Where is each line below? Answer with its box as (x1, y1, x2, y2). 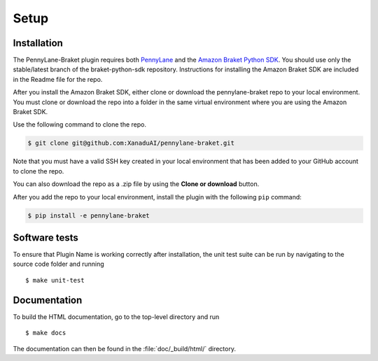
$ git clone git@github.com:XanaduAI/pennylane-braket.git (27, 139, 234, 147)
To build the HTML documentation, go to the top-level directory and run (13, 312, 220, 321)
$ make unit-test (25, 276, 85, 284)
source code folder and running (13, 260, 104, 269)
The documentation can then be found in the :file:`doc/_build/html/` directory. (13, 344, 236, 353)
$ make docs (25, 329, 66, 337)
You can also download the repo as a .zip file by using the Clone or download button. (13, 180, 260, 188)
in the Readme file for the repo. (13, 75, 103, 83)
